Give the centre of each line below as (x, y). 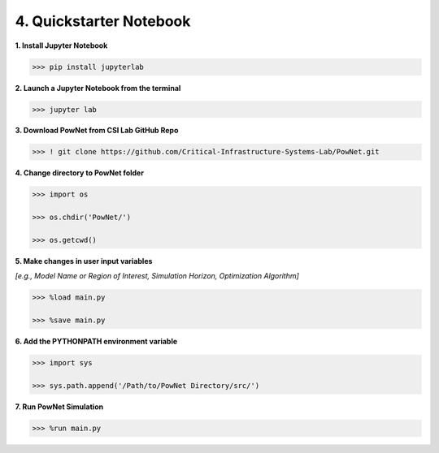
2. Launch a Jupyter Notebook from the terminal (98, 88)
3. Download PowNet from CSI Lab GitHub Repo (97, 131)
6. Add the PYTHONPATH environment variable (96, 342)
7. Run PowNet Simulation (59, 407)
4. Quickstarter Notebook (103, 21)
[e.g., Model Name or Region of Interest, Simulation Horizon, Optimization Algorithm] (157, 276)
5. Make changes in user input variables (84, 261)
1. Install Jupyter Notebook (61, 45)
